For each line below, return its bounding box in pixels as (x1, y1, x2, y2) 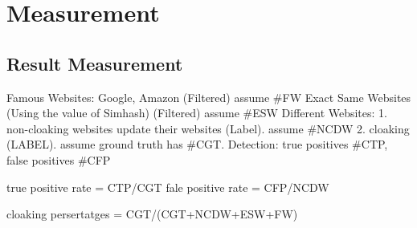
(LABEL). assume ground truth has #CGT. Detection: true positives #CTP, (6, 136, 388, 153)
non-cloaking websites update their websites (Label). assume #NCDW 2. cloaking (6, 120, 410, 136)
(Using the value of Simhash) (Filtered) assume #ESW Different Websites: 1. (6, 104, 387, 121)
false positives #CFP (6, 151, 111, 168)
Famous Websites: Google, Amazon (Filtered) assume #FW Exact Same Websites (6, 88, 411, 105)
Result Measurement (6, 51, 183, 75)
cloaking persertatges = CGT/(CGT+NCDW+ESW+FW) (6, 206, 298, 222)
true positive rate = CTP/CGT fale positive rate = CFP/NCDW (6, 178, 329, 195)
